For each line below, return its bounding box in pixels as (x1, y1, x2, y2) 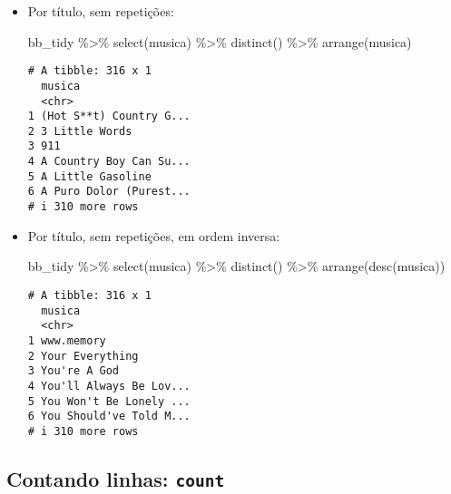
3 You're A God (27, 364, 120, 378)
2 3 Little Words (27, 124, 132, 138)
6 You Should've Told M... (27, 410, 191, 423)
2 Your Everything (27, 349, 139, 363)
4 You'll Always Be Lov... (27, 379, 191, 392)
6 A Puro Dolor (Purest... (27, 185, 191, 199)
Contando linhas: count (6, 464, 225, 492)
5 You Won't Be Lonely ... (27, 394, 191, 408)
